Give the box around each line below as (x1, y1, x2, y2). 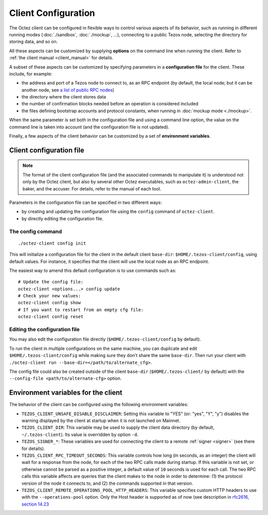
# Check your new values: (18, 293, 81, 299)
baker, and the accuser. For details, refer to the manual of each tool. (22, 185, 161, 191)
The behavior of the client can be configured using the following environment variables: (9, 402, 189, 408)
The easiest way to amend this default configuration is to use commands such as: (9, 267, 176, 273)
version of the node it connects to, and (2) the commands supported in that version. (21, 480, 194, 486)
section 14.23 (21, 501, 49, 507)
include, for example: (9, 71, 53, 77)
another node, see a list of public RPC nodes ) (21, 87, 114, 93)
